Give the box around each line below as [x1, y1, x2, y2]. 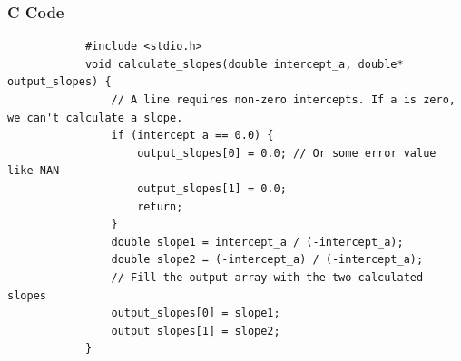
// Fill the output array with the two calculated [111, 270, 424, 284]
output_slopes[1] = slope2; [111, 324, 280, 337]
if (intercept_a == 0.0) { [111, 129, 274, 142]
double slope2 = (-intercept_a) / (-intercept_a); [111, 253, 424, 267]
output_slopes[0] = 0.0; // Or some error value [137, 146, 436, 160]
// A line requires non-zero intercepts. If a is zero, [111, 93, 456, 106]
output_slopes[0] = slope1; [111, 307, 280, 320]
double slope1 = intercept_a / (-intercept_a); [111, 235, 404, 249]
